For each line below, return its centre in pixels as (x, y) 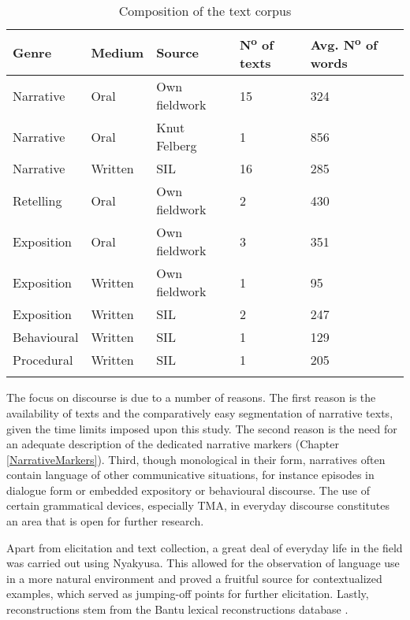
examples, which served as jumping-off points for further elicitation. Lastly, (188, 594)
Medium (117, 53)
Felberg (177, 146)
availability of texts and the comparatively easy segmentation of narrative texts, (200, 412)
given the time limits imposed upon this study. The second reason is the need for (202, 428)
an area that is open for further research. (105, 521)
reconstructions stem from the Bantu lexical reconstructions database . (177, 609)
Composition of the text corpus (205, 11)
